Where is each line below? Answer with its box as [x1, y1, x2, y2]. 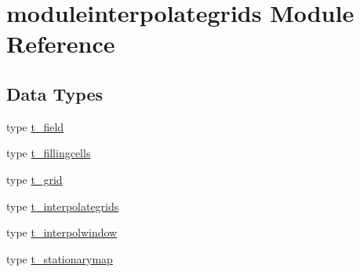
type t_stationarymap [6, 250, 113, 266]
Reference [6, 28, 115, 60]
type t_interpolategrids [6, 197, 119, 214]
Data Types [6, 81, 103, 105]
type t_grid [6, 171, 63, 187]
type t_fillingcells [6, 145, 91, 161]
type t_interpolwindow [6, 224, 118, 241]
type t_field [6, 118, 64, 134]
